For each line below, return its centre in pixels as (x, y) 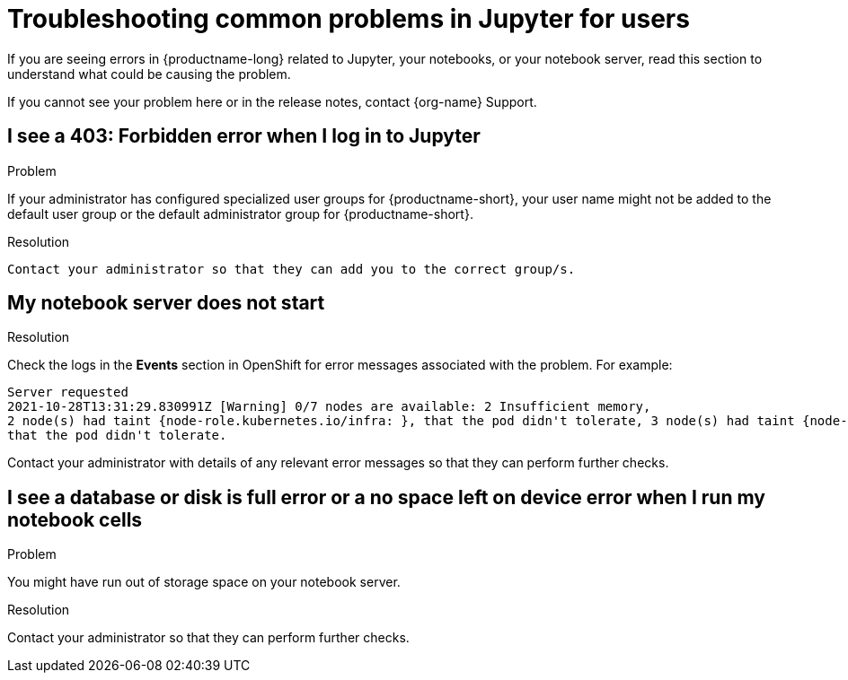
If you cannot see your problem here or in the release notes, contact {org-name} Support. (272, 101)
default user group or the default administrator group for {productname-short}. (240, 214)
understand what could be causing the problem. (149, 74)
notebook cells (75, 519)
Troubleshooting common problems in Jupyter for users (349, 19)
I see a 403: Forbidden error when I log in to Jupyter (244, 136)
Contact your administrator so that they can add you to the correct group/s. (291, 269)
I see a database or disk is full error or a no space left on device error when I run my (386, 497)
